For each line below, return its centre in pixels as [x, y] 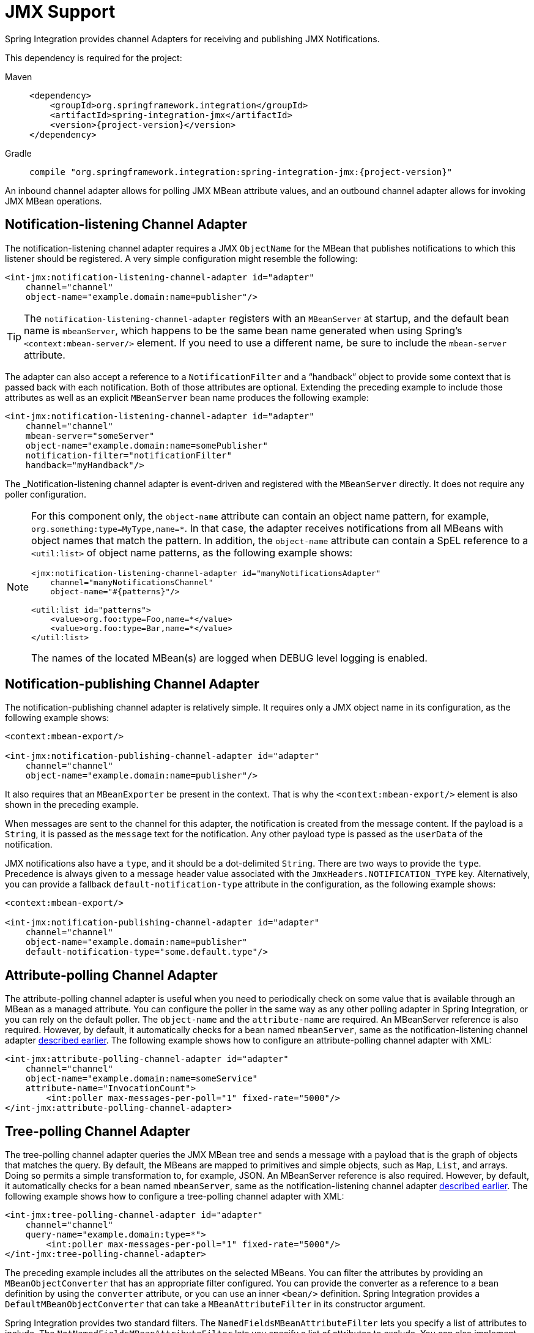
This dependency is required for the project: [94, 58]
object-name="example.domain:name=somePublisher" [146, 445]
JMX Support [60, 12]
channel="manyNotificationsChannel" [132, 582]
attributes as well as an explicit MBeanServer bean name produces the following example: [187, 397]
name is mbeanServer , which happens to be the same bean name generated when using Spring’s [243, 330]
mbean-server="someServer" [90, 435]
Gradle [18, 153]
